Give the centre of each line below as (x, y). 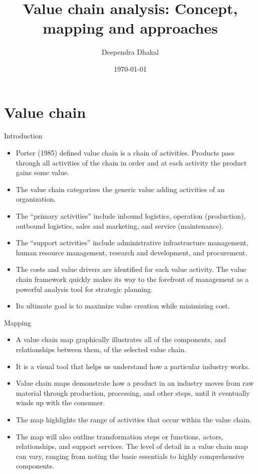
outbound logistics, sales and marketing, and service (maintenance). (120, 225)
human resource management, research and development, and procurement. (132, 252)
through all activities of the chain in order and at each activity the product (131, 162)
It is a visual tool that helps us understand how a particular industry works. (133, 366)
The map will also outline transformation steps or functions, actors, (119, 436)
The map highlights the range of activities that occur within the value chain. (134, 419)
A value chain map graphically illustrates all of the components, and (121, 339)
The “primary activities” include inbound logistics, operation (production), (131, 216)
